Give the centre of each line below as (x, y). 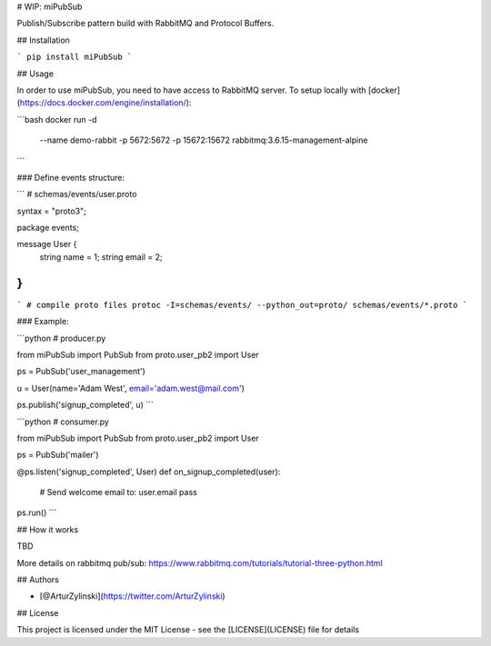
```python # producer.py (61, 338)
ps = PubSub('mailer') (58, 455)
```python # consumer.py (63, 422)
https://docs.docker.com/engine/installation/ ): (105, 103)
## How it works (48, 529)
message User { (47, 244)
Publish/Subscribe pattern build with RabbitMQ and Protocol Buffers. (145, 24)
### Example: (43, 322)
